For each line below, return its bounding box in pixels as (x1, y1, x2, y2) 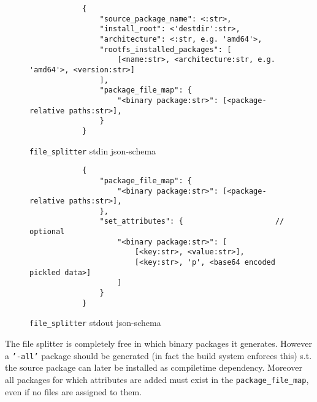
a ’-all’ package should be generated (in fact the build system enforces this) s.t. (5, 349, 312, 362)
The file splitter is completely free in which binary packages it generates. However (5, 337, 312, 350)
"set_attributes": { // (99, 217, 285, 226)
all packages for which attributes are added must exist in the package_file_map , (5, 373, 309, 385)
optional (29, 227, 65, 237)
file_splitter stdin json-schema (29, 144, 156, 157)
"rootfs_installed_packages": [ (99, 45, 232, 54)
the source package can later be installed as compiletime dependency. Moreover (5, 361, 302, 374)
